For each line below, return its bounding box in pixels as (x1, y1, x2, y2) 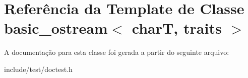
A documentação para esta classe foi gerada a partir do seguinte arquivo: (4, 47, 229, 57)
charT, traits (132, 18, 222, 38)
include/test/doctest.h (4, 63, 73, 74)
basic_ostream (4, 18, 108, 38)
